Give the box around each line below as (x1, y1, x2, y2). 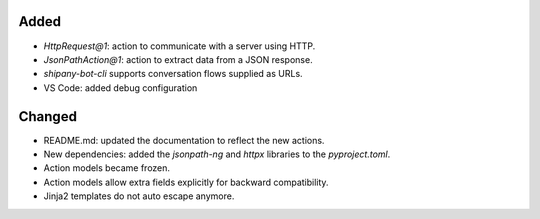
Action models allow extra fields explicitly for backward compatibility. (43, 176, 329, 188)
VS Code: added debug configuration (43, 81, 198, 94)
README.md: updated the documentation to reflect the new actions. (43, 134, 325, 146)
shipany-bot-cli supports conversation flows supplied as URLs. (43, 68, 304, 80)
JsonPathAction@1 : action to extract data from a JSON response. (43, 53, 314, 65)
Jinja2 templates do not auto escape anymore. (43, 190, 235, 202)
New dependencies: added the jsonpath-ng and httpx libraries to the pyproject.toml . (43, 148, 391, 160)
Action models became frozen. (43, 162, 170, 174)
